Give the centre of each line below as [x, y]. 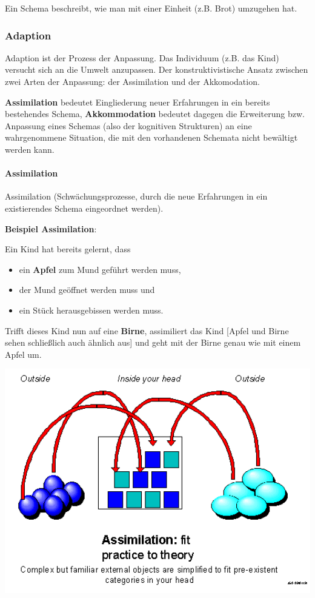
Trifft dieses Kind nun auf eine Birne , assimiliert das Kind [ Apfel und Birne [147, 330]
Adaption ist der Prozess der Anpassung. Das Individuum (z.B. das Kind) [142, 57]
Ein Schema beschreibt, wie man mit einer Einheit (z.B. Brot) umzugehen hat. [151, 8]
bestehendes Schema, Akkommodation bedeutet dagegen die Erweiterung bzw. [155, 114]
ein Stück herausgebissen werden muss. [91, 310]
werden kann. [30, 149]
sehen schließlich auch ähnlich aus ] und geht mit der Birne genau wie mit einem [153, 342]
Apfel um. [23, 354]
